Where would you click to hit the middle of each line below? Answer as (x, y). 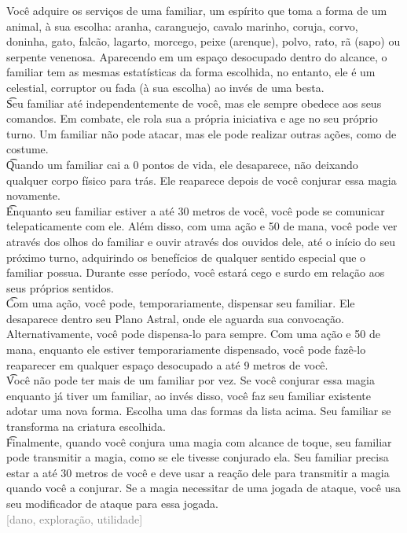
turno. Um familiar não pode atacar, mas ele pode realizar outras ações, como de (202, 133)
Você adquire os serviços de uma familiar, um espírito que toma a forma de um (197, 10)
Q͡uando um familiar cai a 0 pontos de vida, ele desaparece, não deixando (182, 164)
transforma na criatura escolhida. (86, 426)
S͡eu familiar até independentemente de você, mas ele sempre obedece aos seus (194, 103)
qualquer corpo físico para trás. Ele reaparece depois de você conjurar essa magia (202, 180)
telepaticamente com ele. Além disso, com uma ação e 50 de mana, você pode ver (202, 226)
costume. (27, 149)
